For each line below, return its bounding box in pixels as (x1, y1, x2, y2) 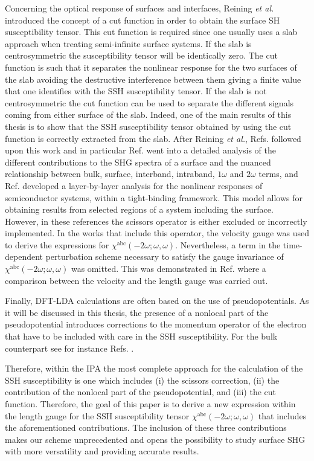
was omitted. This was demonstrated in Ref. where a (71, 262, 266, 275)
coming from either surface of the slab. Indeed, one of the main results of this (5, 108, 292, 121)
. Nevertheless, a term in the (175, 238, 281, 251)
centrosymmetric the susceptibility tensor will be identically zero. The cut (5, 49, 278, 62)
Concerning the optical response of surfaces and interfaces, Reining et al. (5, 2, 274, 14)
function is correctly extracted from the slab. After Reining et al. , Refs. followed (5, 132, 301, 144)
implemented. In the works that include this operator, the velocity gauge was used (5, 227, 310, 239)
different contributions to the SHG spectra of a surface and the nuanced (5, 155, 271, 168)
